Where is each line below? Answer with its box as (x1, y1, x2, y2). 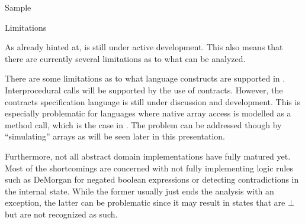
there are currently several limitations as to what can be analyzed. (5, 52, 246, 64)
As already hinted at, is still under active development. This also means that (5, 41, 283, 53)
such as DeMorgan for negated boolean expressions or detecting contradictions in (5, 173, 299, 186)
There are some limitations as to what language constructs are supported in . (5, 72, 285, 85)
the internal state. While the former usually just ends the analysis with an (5, 184, 274, 197)
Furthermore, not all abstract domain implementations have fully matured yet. (5, 150, 291, 162)
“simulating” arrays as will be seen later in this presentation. (5, 130, 225, 142)
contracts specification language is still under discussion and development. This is (5, 95, 300, 108)
